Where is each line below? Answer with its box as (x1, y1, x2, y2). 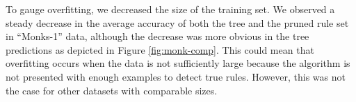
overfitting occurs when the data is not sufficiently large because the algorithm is (6, 56, 350, 70)
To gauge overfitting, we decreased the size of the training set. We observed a (6, 2, 335, 16)
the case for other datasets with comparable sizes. (6, 83, 218, 97)
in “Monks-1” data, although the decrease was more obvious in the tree (6, 29, 309, 43)
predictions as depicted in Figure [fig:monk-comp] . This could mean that (6, 42, 314, 57)
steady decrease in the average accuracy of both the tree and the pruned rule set (6, 15, 349, 30)
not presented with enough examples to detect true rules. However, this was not (6, 69, 346, 83)
